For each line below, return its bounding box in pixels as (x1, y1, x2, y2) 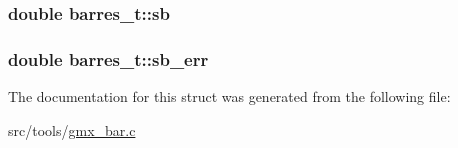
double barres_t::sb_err (8, 46, 209, 71)
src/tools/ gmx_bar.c (8, 119, 136, 140)
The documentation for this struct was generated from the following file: (8, 86, 451, 107)
